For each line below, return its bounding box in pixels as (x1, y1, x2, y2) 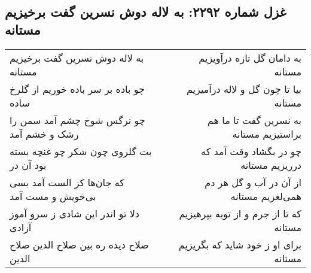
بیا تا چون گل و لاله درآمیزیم (186, 81, 301, 96)
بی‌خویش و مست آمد (10, 189, 96, 203)
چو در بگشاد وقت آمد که (201, 144, 301, 158)
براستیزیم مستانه (232, 126, 301, 141)
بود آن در (10, 157, 47, 172)
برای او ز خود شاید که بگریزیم (178, 237, 301, 251)
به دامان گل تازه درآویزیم (199, 50, 301, 65)
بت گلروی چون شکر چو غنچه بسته (10, 144, 152, 158)
